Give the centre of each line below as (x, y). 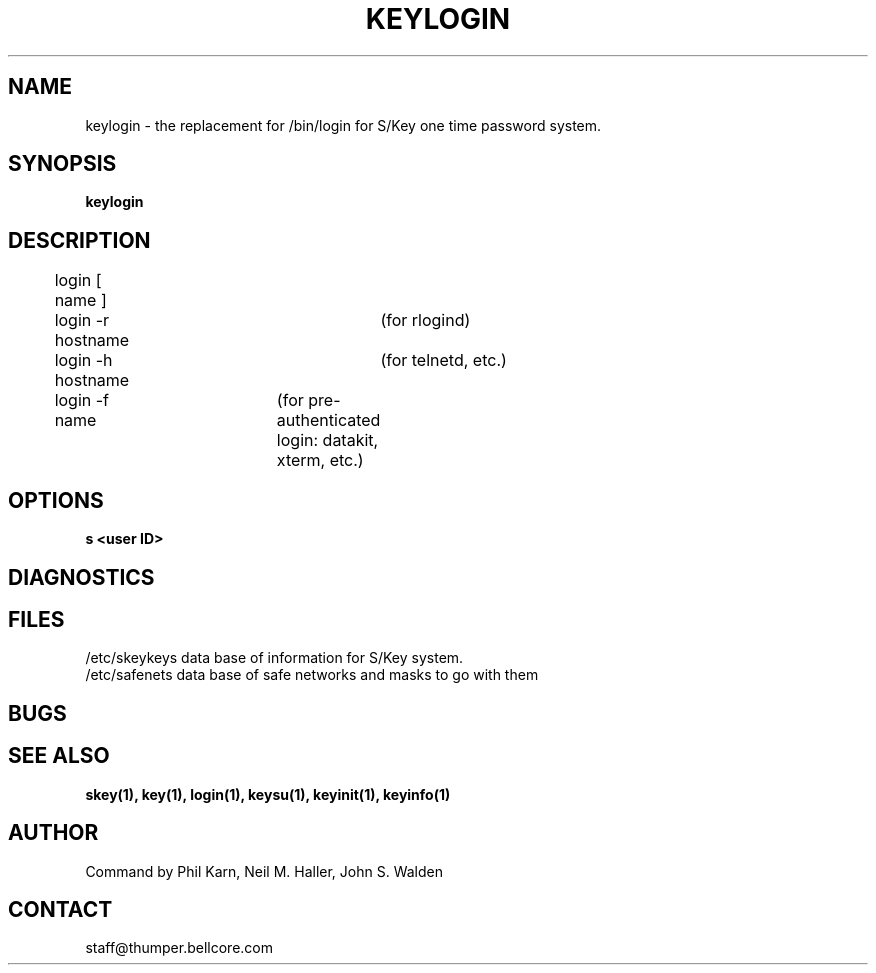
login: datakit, (327, 440)
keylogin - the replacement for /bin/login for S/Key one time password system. (343, 125)
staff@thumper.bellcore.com (179, 948)
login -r (82, 320)
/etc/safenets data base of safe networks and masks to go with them (312, 675)
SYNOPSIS (62, 164)
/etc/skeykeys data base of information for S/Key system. (274, 658)
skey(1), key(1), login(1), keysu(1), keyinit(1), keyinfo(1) (268, 794)
